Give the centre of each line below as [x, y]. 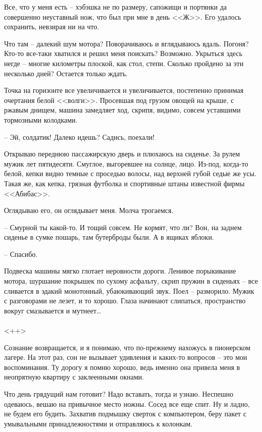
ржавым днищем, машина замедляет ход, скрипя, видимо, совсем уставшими [122, 110]
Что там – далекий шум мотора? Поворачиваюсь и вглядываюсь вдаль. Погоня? [126, 43]
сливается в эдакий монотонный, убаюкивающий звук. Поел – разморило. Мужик [129, 290]
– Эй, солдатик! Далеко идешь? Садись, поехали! [79, 137]
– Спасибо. [21, 254]
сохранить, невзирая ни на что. [52, 26]
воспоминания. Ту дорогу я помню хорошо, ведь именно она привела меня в [122, 367]
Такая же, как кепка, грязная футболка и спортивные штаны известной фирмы [124, 183]
